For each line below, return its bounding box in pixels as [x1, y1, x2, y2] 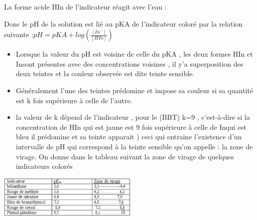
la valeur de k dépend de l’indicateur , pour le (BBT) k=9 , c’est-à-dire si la [16, 112, 250, 122]
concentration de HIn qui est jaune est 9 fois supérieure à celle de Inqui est [16, 121, 246, 132]
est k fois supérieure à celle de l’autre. [16, 95, 133, 105]
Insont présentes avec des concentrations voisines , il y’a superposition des [16, 58, 243, 69]
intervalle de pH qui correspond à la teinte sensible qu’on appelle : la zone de [16, 141, 253, 151]
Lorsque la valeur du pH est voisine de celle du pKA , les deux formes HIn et [16, 49, 253, 59]
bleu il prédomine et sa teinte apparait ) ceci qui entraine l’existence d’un [16, 131, 242, 142]
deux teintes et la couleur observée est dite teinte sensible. [16, 68, 195, 79]
